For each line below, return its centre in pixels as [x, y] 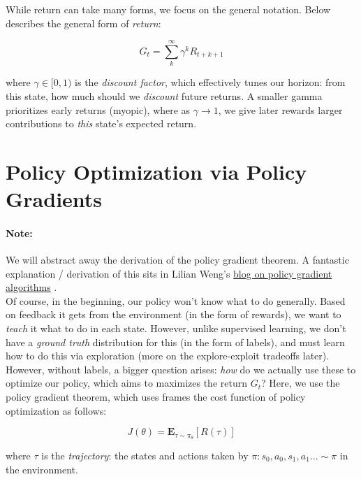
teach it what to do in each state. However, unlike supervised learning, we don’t [176, 328]
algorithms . [31, 287]
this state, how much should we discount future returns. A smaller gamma [164, 95]
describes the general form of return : [83, 23]
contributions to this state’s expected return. [101, 123]
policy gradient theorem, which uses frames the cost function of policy [156, 396]
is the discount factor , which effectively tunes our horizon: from [210, 82]
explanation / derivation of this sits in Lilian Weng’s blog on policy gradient [169, 273]
